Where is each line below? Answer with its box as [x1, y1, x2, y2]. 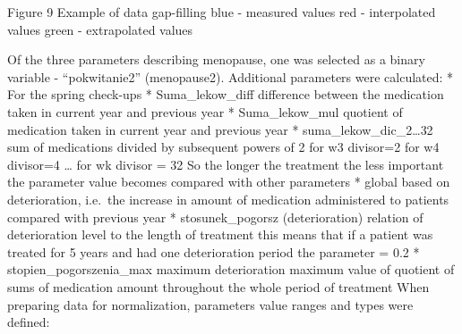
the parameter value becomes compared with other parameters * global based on [7, 172, 450, 191]
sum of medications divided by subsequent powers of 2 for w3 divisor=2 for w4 [7, 138, 440, 156]
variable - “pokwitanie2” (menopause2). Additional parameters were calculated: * [7, 67, 454, 86]
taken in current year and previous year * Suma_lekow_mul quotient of [7, 102, 403, 121]
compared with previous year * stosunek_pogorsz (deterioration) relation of [7, 207, 423, 226]
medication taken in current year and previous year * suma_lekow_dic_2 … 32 [7, 120, 433, 138]
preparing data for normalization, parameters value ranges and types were [7, 295, 414, 313]
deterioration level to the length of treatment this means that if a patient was [7, 225, 433, 244]
